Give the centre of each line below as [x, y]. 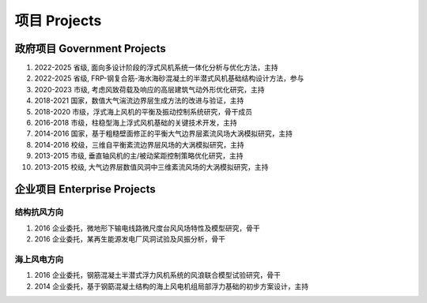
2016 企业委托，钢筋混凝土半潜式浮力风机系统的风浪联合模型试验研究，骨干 [157, 275]
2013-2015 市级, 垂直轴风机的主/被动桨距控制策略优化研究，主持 [139, 156]
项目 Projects [58, 21]
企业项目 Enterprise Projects [85, 189]
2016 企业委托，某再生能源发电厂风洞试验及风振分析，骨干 [130, 239]
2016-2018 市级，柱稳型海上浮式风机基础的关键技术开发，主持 [136, 123]
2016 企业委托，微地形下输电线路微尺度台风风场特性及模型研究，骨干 [147, 228]
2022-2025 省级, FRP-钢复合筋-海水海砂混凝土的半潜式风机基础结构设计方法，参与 [169, 78]
